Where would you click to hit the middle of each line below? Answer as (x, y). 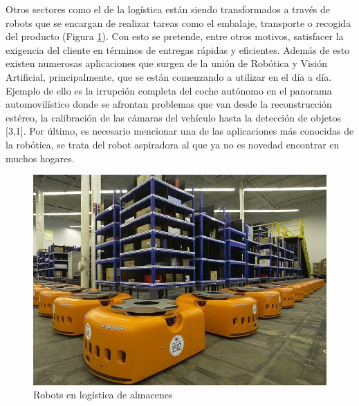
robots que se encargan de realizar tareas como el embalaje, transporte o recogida (178, 22)
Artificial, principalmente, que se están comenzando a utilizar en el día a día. (169, 76)
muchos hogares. (40, 158)
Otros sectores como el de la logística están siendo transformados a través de (168, 9)
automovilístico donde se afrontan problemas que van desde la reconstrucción (169, 104)
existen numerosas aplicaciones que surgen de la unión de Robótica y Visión (167, 63)
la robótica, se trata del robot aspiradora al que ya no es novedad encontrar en (173, 144)
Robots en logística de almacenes (103, 395)
